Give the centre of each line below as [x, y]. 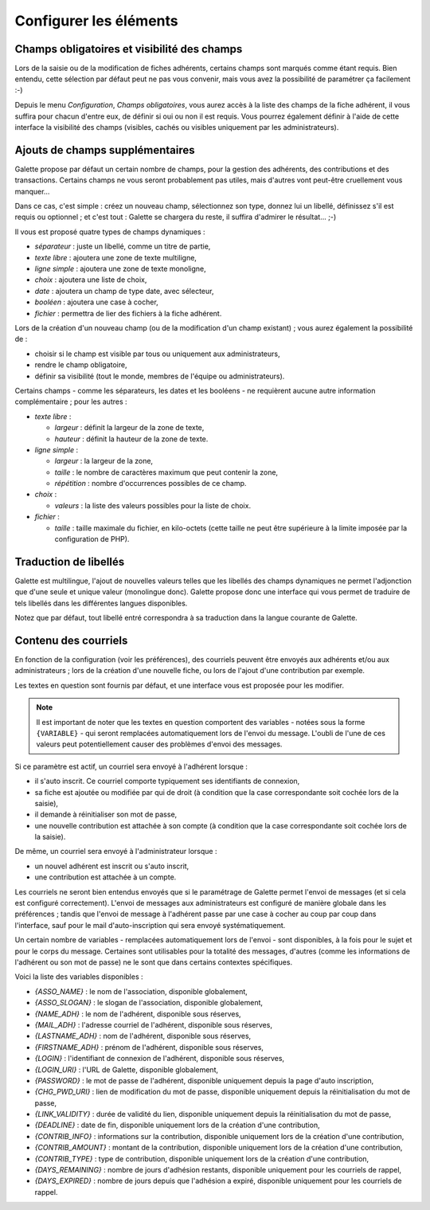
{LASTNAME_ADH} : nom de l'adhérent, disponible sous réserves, [143, 1036]
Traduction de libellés [70, 562]
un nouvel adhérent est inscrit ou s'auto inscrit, [112, 866]
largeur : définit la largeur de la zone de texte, [129, 428]
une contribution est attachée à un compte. [106, 877]
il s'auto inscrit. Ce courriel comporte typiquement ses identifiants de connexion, [167, 781]
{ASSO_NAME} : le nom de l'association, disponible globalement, [141, 991]
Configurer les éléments [96, 21]
